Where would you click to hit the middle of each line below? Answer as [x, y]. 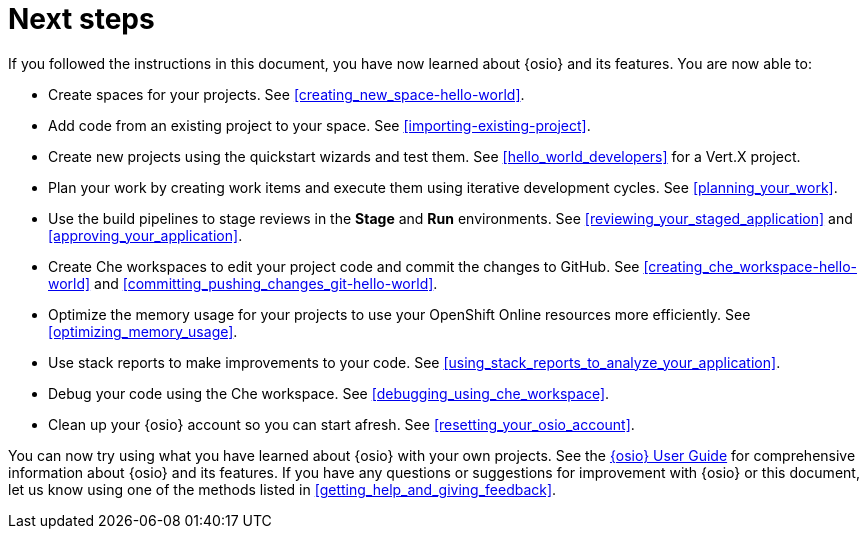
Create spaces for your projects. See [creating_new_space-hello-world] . [286, 94]
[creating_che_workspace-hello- [750, 266]
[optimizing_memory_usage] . [143, 331]
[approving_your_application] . [145, 235]
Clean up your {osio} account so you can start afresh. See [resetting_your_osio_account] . [341, 424]
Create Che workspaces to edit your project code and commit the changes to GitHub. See [344, 266]
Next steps [81, 19]
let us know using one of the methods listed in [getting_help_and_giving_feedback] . [282, 489]
